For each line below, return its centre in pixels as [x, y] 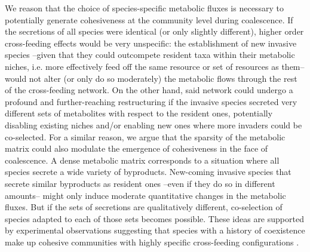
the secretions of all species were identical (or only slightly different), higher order [154, 31]
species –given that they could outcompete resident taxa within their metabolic [150, 55]
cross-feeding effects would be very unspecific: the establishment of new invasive [151, 43]
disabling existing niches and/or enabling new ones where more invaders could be [154, 125]
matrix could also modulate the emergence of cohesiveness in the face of [136, 148]
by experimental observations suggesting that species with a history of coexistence [155, 230]
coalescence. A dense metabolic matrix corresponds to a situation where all [142, 160]
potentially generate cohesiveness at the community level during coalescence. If [149, 19]
